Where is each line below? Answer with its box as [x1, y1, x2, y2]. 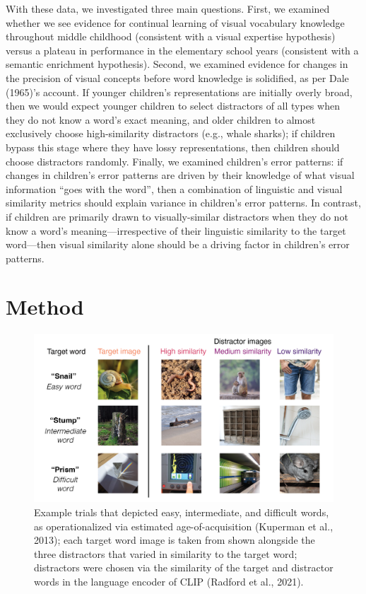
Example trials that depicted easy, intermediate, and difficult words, [34, 505, 329, 520]
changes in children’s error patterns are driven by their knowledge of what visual [6, 168, 355, 182]
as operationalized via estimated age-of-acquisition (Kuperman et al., [34, 518, 333, 533]
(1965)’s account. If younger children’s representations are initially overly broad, [6, 84, 353, 99]
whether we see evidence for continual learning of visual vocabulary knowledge [6, 15, 345, 30]
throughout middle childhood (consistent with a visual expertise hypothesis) [6, 29, 336, 44]
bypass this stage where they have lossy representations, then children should [6, 139, 340, 154]
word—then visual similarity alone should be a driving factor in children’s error [6, 237, 350, 252]
